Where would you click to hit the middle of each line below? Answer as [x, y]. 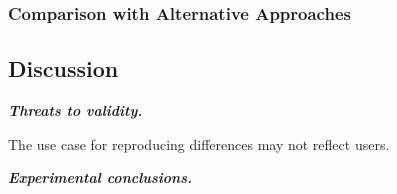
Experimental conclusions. [100, 177]
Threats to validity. [75, 110]
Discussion [63, 68]
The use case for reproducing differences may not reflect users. [199, 143]
